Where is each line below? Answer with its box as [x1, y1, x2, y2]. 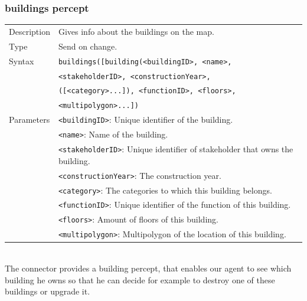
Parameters [9, 113, 50, 126]
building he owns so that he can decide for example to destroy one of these [5, 273, 275, 286]
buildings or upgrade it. [5, 285, 90, 297]
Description [9, 25, 50, 37]
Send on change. [58, 40, 117, 52]
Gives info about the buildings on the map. [58, 25, 214, 37]
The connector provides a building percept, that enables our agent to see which [5, 261, 292, 274]
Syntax [9, 54, 34, 67]
